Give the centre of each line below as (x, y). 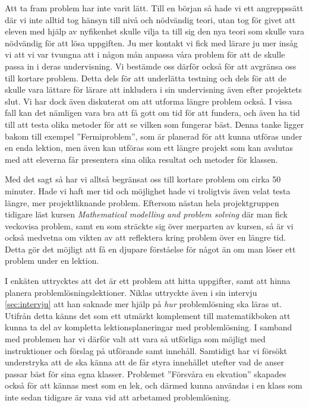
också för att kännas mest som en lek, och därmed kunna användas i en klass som (154, 385)
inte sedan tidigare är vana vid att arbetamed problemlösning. (118, 397)
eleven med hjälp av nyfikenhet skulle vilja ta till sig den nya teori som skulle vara (154, 31)
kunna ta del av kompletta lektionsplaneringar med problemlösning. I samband (149, 327)
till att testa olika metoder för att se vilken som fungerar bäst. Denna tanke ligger (154, 124)
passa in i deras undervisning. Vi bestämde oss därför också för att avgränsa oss (151, 66)
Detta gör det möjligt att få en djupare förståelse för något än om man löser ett (150, 249)
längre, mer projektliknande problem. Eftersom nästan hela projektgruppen (142, 202)
